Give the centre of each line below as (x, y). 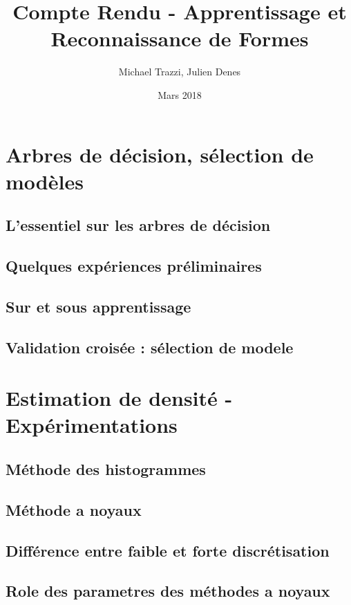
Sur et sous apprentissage (98, 306)
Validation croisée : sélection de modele (150, 347)
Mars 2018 (180, 94)
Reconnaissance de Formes (180, 38)
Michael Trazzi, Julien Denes (180, 72)
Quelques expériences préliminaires (134, 266)
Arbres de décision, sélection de (160, 154)
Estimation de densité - (119, 398)
